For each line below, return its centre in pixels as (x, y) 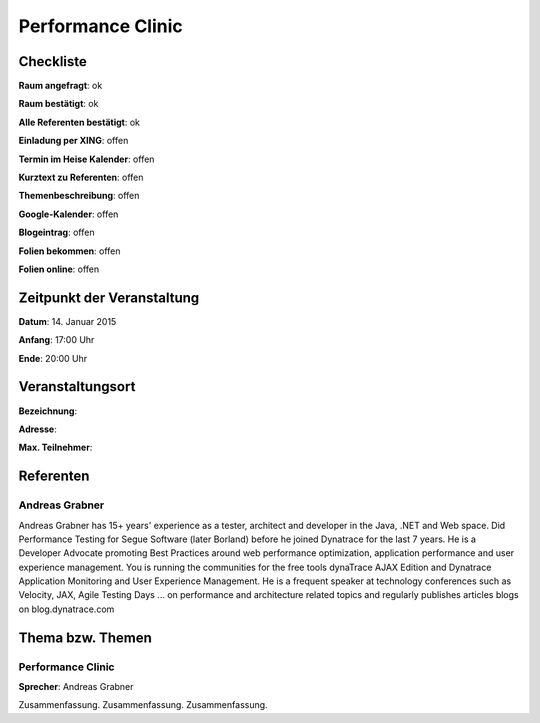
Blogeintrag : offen (56, 232)
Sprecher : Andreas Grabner (76, 686)
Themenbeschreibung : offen (79, 196)
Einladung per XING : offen (73, 141)
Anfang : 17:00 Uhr (56, 340)
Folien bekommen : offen (69, 251)
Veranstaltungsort (77, 386)
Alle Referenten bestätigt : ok (79, 122)
